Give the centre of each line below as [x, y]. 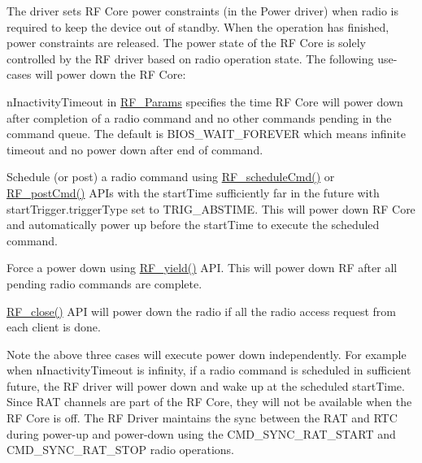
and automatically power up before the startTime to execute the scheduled [193, 225]
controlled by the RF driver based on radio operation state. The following [190, 58]
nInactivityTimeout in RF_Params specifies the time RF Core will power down [205, 101]
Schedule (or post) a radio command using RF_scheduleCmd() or [171, 177]
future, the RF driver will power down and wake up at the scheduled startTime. [206, 385]
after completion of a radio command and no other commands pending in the [199, 117]
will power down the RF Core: [111, 74]
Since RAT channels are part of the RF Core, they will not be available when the [209, 402]
